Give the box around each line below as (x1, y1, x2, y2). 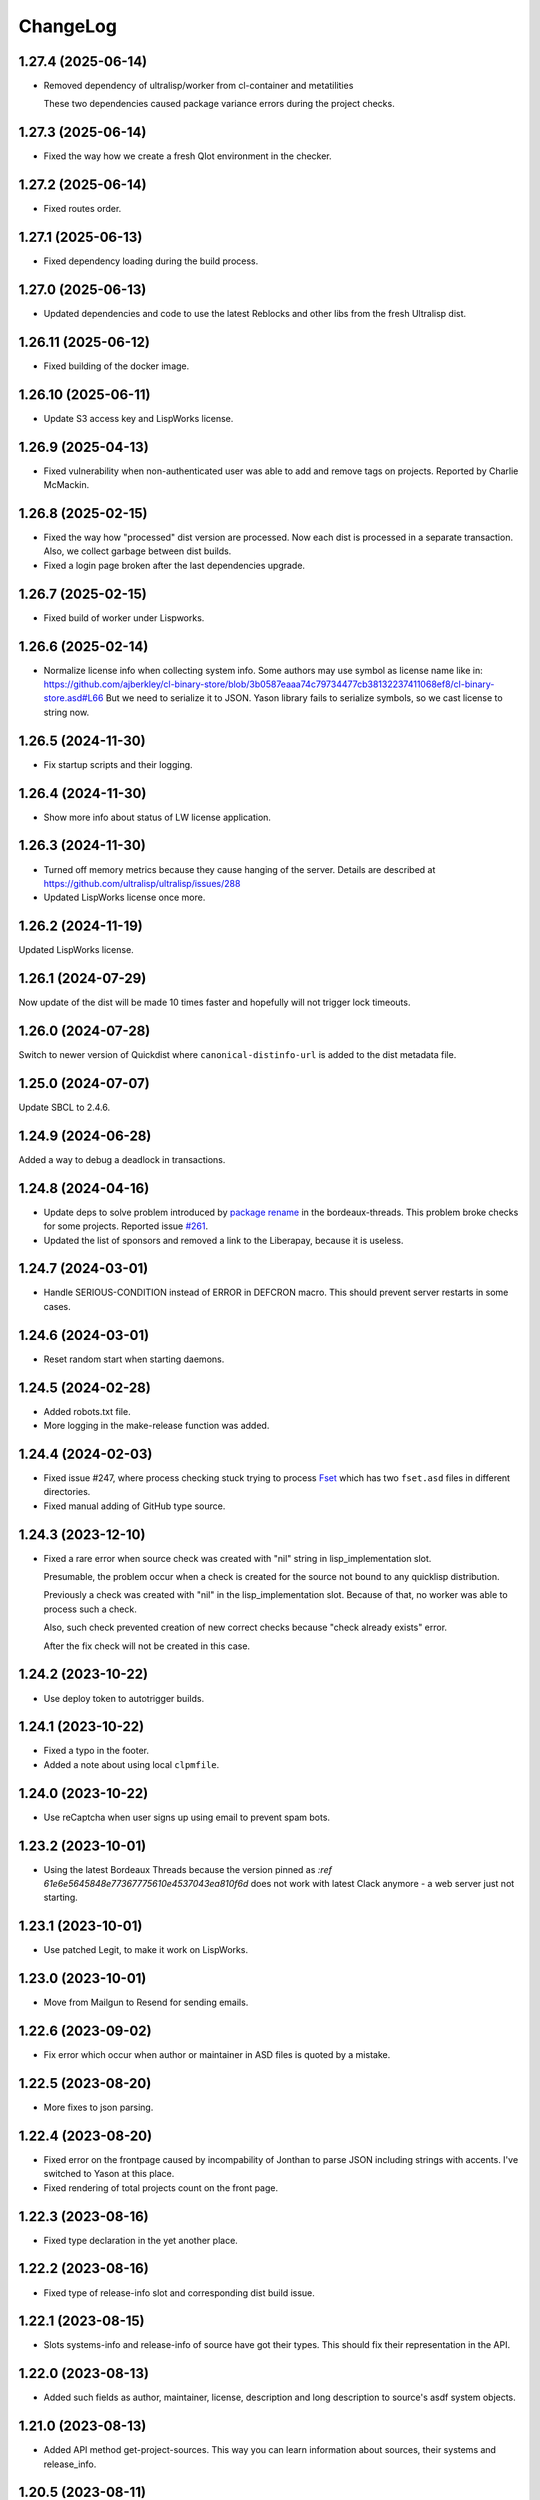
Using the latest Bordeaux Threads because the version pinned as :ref (43, 1863, 332, 1875)
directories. (43, 1486, 91, 1498)
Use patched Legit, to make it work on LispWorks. (43, 1944, 249, 1956)
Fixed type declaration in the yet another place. (43, 2234, 239, 2246)
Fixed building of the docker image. (43, 360, 190, 372)
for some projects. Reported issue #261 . (43, 1220, 209, 1232)
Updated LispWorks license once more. (43, 891, 206, 904)
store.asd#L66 (43, 692, 104, 704)
